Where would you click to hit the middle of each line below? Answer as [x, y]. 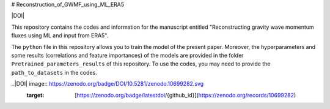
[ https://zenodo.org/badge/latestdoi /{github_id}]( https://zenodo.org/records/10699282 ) [185, 95]
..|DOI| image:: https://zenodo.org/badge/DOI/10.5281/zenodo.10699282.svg [108, 84]
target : [35, 95]
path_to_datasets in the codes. [54, 72]
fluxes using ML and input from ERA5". [60, 36]
